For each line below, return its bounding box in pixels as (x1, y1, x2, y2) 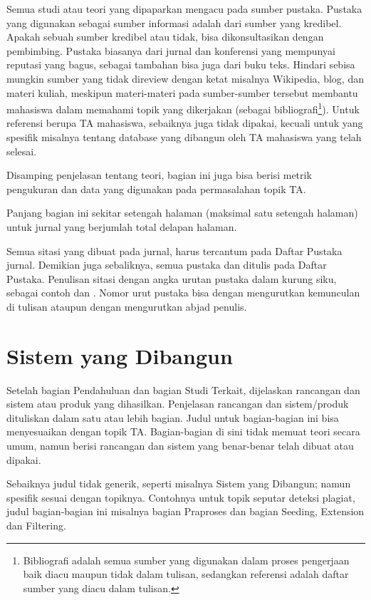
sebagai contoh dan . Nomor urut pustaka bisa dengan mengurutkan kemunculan (6, 285, 360, 300)
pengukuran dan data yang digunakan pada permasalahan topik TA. (6, 181, 306, 196)
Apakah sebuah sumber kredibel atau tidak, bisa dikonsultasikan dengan (6, 29, 324, 44)
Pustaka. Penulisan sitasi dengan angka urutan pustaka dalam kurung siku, (6, 271, 337, 286)
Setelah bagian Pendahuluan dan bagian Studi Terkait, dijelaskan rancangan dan (6, 382, 360, 397)
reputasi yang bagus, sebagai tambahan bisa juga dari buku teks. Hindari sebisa (6, 57, 355, 72)
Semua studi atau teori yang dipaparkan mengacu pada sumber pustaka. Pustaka (6, 1, 362, 16)
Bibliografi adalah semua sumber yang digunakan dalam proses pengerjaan (23, 552, 350, 567)
